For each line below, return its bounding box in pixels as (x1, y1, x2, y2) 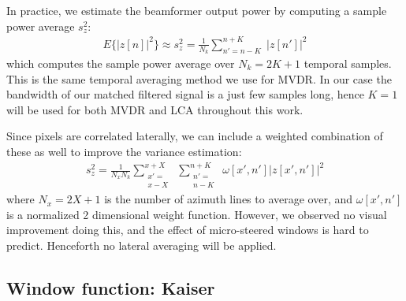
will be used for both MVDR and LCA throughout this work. (6, 101, 304, 117)
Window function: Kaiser (6, 275, 215, 299)
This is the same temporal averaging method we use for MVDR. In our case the (6, 70, 392, 87)
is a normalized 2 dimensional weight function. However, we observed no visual (6, 206, 387, 222)
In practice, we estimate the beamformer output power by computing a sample (6, 2, 387, 18)
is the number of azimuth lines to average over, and (104, 191, 353, 207)
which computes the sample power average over (6, 54, 235, 71)
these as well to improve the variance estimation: (6, 143, 242, 159)
